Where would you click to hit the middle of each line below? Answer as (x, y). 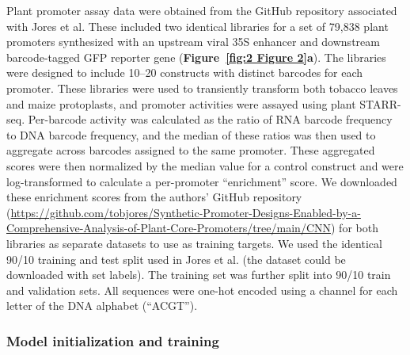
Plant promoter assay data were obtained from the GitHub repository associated (202, 10)
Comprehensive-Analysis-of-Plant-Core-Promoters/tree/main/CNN (169, 228)
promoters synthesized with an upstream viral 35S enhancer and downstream (193, 42)
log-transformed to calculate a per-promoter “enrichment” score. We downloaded (202, 181)
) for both (355, 228)
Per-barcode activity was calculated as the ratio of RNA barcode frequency (210, 119)
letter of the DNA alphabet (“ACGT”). (102, 305)
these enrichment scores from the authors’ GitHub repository (154, 197)
